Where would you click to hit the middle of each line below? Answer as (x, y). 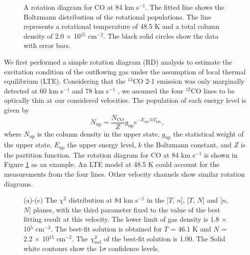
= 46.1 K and (191, 229)
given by (17, 109)
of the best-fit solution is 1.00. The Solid (164, 238)
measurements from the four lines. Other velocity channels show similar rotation (125, 174)
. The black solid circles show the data (161, 35)
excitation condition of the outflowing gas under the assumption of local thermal (125, 71)
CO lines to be (213, 90)
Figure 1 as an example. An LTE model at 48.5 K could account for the (112, 164)
